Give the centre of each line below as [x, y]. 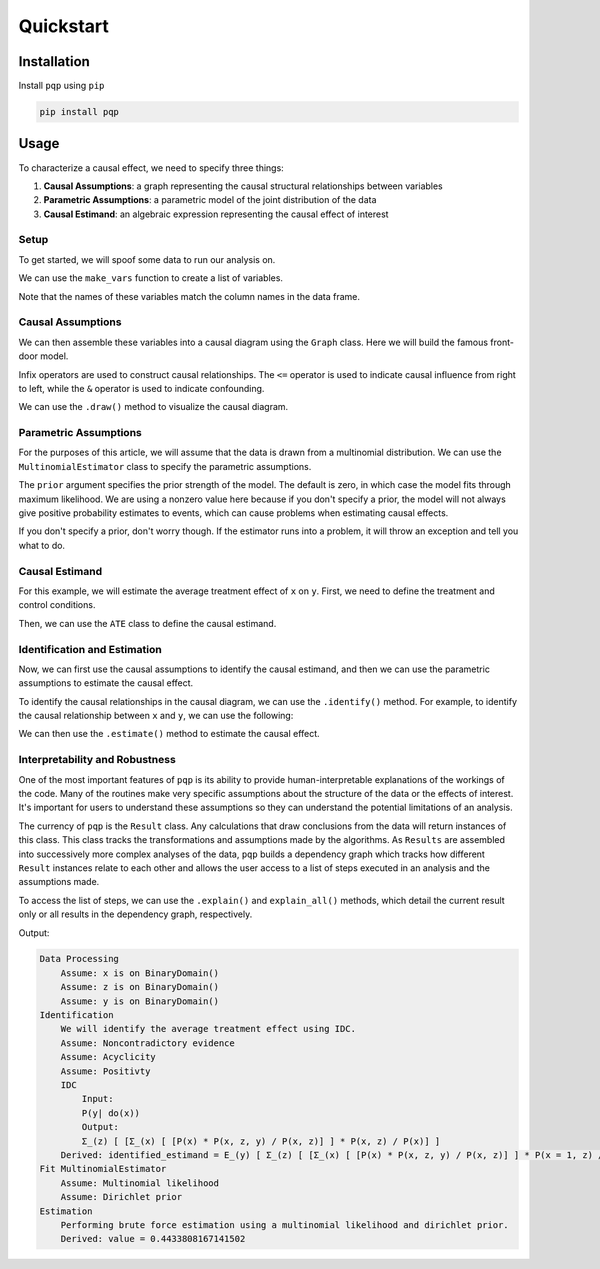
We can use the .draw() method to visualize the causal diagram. [153, 407]
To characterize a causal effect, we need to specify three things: [151, 167]
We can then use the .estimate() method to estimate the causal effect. [169, 734]
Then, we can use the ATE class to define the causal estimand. [147, 623]
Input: [97, 1099]
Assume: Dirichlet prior [121, 1197]
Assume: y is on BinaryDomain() [140, 1001]
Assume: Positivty [105, 1071]
